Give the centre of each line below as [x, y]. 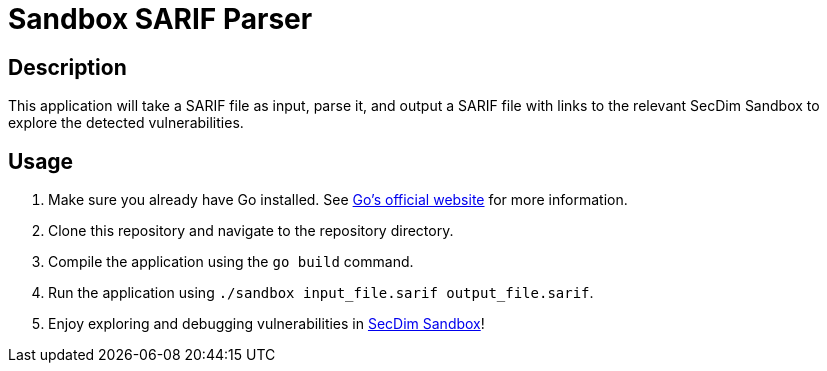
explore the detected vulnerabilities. [126, 123]
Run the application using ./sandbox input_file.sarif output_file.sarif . [321, 293]
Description [67, 67]
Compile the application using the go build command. [231, 262]
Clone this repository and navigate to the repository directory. [251, 231]
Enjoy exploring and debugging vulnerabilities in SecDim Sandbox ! [266, 324]
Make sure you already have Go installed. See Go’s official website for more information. [338, 200]
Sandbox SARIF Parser [160, 19]
